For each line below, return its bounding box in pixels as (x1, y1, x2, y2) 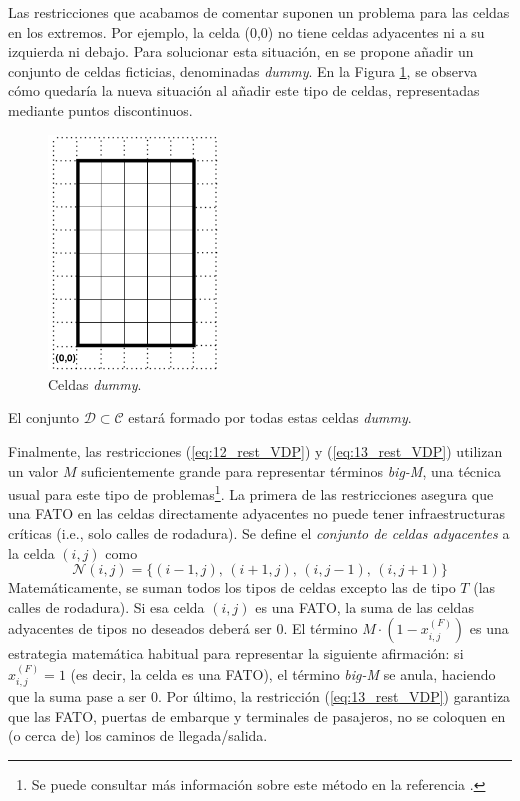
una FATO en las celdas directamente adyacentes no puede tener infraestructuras (8, 503, 505, 524)
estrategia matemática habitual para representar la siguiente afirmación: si (8, 643, 464, 664)
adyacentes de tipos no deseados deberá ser (8, 618, 272, 639)
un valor (8, 460, 59, 481)
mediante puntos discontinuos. (8, 99, 193, 120)
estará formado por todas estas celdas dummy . (128, 407, 412, 428)
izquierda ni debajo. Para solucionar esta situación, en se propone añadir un (8, 41, 474, 62)
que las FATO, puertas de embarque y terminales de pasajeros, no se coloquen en (8, 705, 506, 726)
